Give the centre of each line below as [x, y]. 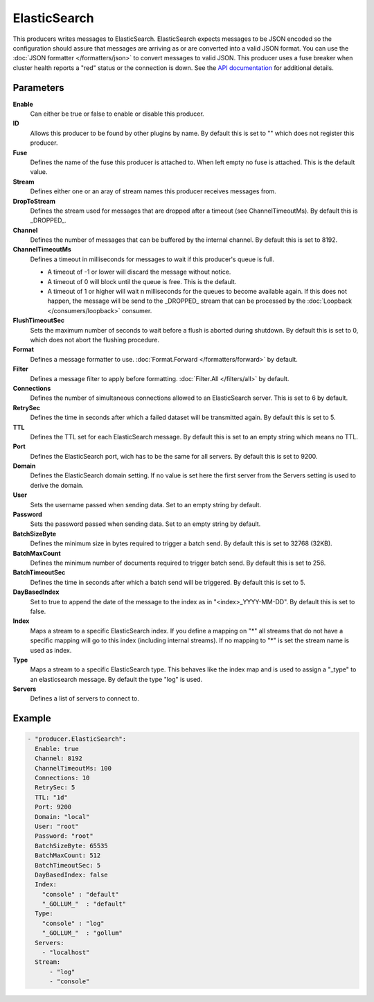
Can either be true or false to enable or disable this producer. [117, 114]
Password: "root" [64, 836]
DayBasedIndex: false [72, 874]
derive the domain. [57, 485]
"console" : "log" [73, 923]
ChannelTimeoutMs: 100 [73, 768]
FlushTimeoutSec [39, 320]
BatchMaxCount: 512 [68, 855]
